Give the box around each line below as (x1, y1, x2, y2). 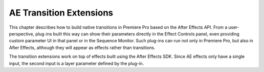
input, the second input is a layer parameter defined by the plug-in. (9, 60, 144, 66)
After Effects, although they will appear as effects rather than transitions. (9, 44, 156, 51)
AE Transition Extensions (9, 7, 113, 18)
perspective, (9, 31, 34, 36)
